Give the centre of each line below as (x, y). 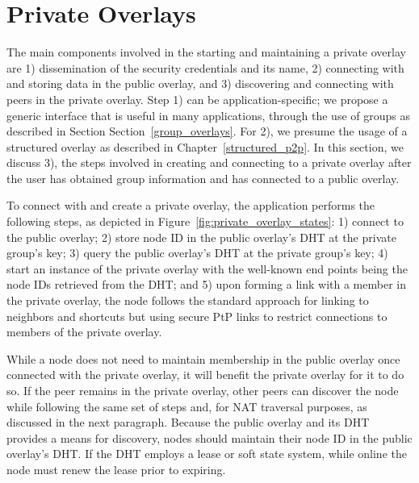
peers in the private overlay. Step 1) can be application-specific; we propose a (197, 99)
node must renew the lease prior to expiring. (116, 469)
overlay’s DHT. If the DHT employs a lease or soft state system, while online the (207, 454)
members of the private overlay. (84, 332)
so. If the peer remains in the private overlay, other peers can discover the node (203, 390)
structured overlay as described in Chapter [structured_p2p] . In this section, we (205, 146)
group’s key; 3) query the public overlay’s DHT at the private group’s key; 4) (197, 253)
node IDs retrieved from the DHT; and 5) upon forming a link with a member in (206, 284)
